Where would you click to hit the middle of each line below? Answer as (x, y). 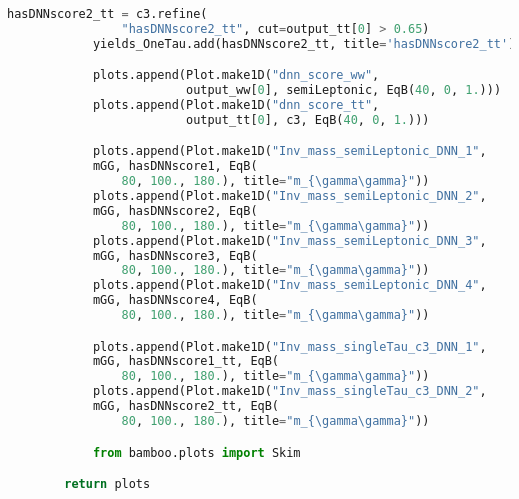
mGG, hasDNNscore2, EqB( (175, 210)
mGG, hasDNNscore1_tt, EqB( (186, 361)
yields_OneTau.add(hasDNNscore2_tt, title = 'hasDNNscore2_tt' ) (304, 43)
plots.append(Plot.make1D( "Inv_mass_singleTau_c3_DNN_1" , (289, 346)
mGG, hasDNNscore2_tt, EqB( (186, 406)
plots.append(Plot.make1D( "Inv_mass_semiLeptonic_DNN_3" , (289, 240)
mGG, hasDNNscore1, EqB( (175, 166)
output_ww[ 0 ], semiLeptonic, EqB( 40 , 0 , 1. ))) (343, 90)
